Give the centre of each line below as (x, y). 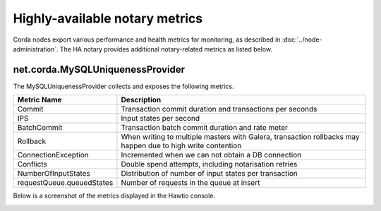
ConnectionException (53, 155)
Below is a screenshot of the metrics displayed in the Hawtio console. (114, 196)
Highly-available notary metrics (108, 18)
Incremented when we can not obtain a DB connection (211, 155)
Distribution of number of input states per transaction (209, 174)
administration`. (36, 49)
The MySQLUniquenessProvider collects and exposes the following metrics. (123, 86)
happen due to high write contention (181, 146)
